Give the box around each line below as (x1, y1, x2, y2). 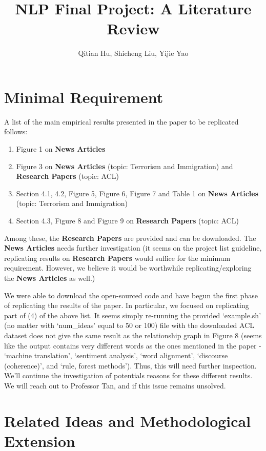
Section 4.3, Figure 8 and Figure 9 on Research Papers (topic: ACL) (16, 215, 239, 225)
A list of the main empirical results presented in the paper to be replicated (4, 116, 239, 127)
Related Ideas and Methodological (4, 410, 251, 431)
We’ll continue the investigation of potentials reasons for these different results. (4, 370, 253, 381)
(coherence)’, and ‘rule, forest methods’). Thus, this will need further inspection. (4, 360, 257, 371)
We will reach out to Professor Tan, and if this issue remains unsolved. (4, 380, 226, 391)
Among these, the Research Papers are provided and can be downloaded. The (4, 232, 256, 243)
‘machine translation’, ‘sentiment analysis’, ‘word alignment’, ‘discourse (4, 350, 228, 361)
